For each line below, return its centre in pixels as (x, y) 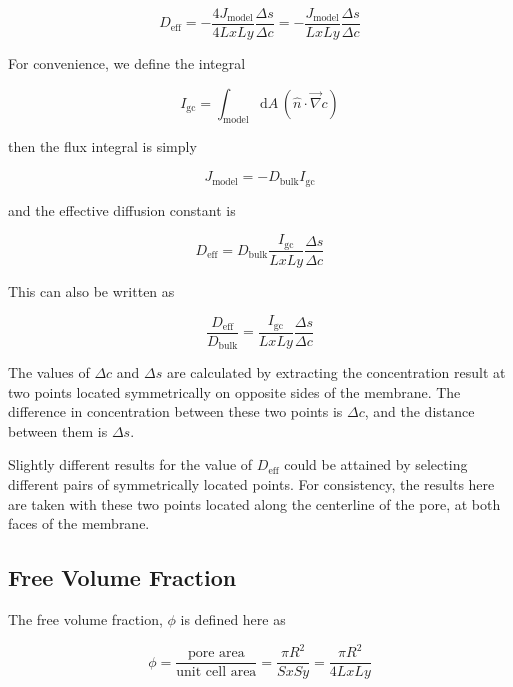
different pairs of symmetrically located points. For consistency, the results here (251, 484)
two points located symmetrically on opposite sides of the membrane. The (234, 391)
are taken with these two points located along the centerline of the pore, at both (254, 503)
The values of (49, 372)
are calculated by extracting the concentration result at (336, 372)
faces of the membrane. (79, 523)
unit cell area (216, 672)
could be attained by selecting (376, 464)
